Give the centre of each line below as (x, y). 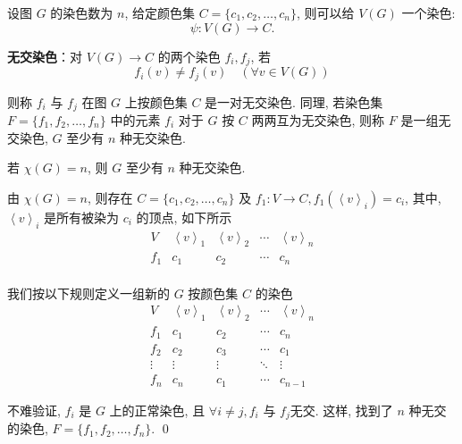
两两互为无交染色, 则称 (318, 119)
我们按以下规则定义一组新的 (88, 293)
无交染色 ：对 (45, 56)
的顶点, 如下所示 (184, 217)
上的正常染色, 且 (157, 410)
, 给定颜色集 (160, 13)
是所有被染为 (82, 217)
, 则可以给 (325, 13)
